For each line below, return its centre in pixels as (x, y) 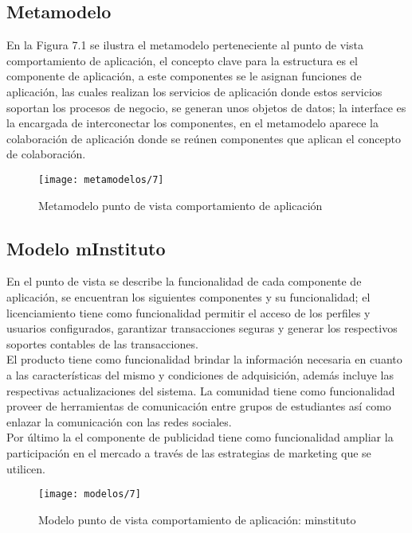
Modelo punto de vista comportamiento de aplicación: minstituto (197, 519)
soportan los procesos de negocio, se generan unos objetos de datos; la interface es (206, 107)
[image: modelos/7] (90, 494)
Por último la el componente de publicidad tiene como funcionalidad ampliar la (200, 437)
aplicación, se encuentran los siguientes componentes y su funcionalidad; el (188, 297)
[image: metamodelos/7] (101, 179)
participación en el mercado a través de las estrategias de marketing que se (189, 452)
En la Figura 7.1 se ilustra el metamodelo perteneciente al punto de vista (185, 45)
